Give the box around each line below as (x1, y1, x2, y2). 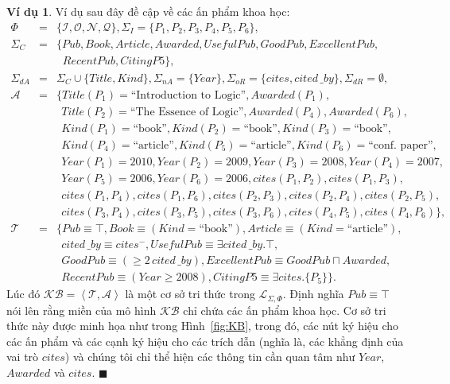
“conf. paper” (368, 139, 433, 151)
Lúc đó (6, 285, 41, 302)
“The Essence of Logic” (130, 106, 244, 118)
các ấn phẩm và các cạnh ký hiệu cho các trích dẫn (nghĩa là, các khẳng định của (6, 332, 404, 349)
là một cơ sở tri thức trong (125, 285, 255, 302)
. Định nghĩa (282, 285, 344, 302)
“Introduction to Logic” (130, 89, 246, 101)
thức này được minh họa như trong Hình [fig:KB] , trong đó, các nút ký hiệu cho (6, 317, 399, 334)
